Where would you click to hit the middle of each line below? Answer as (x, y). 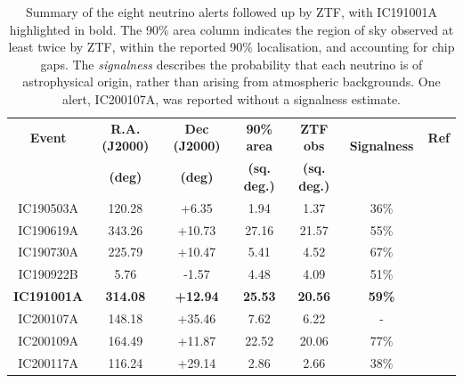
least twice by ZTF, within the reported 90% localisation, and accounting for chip (231, 47)
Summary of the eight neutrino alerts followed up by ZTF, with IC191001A (231, 12)
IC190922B (48, 274)
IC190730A (48, 252)
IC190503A (48, 207)
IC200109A (48, 340)
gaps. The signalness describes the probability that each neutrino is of (231, 64)
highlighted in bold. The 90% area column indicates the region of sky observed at (231, 29)
